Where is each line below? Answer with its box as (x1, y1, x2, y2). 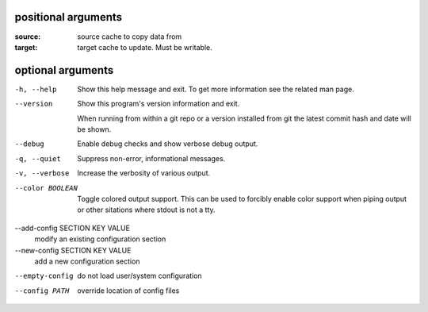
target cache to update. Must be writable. (77, 42, 213, 52)
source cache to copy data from (77, 32, 182, 41)
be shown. (77, 124, 112, 134)
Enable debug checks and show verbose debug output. (77, 139, 258, 148)
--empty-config (14, 272, 75, 281)
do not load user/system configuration (77, 271, 202, 281)
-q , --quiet (14, 154, 61, 163)
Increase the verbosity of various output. (77, 168, 211, 178)
